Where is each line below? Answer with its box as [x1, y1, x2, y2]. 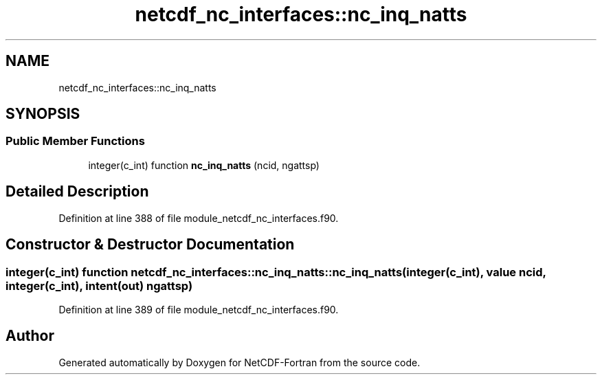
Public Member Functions [5, 134, 145, 148]
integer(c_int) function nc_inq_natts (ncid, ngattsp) [88, 159, 320, 171]
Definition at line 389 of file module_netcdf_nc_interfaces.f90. [58, 303, 339, 315]
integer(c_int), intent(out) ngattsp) [5, 278, 193, 293]
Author [5, 327, 54, 345]
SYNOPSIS [5, 105, 80, 123]
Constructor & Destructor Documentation [5, 236, 295, 254]
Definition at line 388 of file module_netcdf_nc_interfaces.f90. [58, 212, 339, 224]
